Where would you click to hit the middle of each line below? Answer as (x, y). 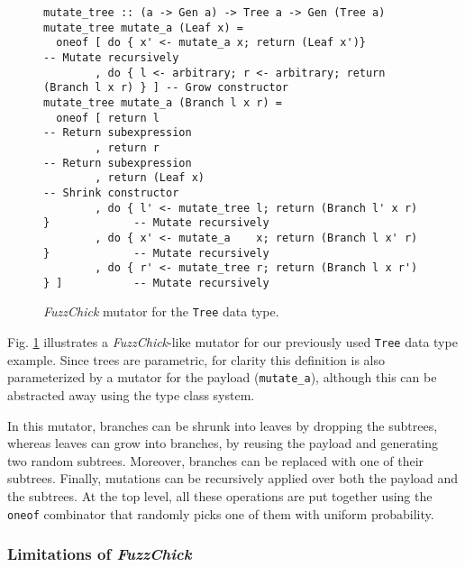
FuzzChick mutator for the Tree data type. (161, 311)
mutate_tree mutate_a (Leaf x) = (143, 27)
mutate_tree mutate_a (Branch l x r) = (163, 102)
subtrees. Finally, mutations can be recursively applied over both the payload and (233, 478)
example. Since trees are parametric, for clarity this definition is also (196, 359)
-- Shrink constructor (111, 192)
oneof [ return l (108, 118)
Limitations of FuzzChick (100, 554)
